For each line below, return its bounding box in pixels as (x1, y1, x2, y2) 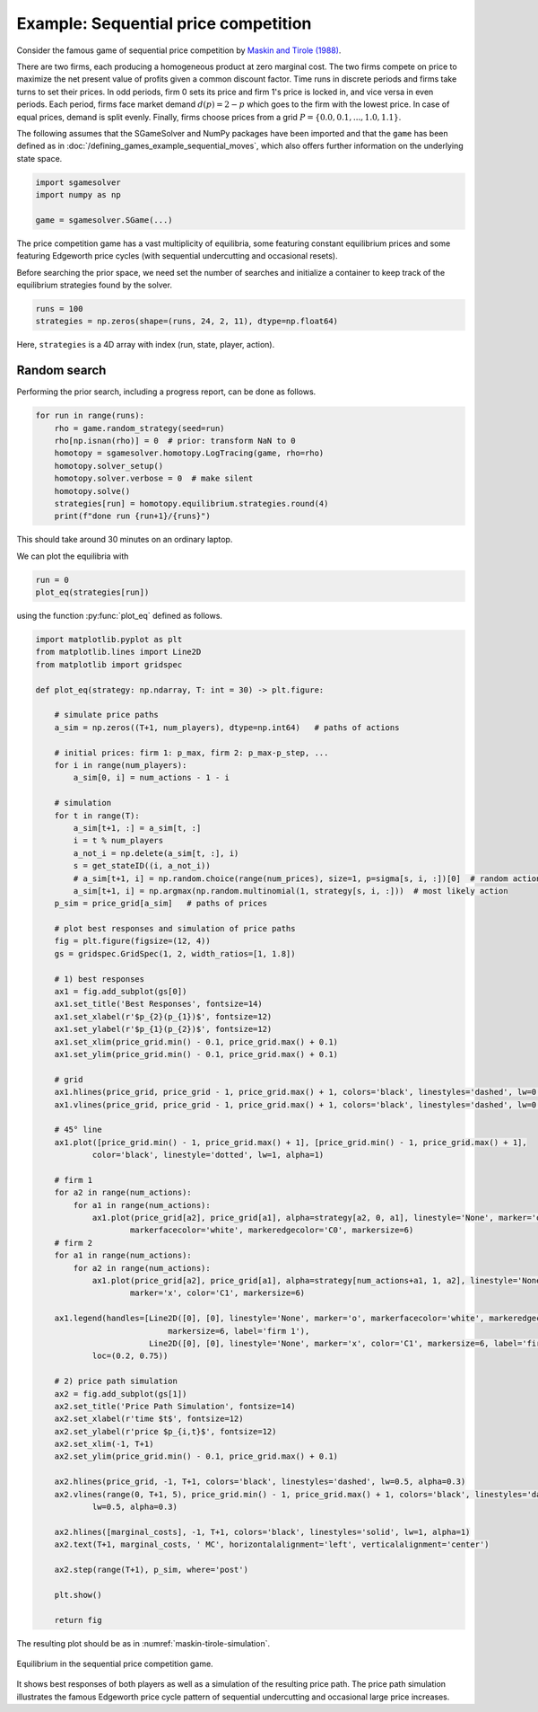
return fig (54, 1615, 102, 1625)
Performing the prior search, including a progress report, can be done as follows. (16, 386, 317, 397)
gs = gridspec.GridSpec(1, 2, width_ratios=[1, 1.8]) (54, 949, 296, 958)
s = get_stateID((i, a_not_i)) (73, 860, 211, 871)
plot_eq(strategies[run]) (35, 587, 150, 597)
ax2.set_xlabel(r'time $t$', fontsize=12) (54, 1414, 244, 1424)
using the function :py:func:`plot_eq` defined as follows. (16, 611, 223, 622)
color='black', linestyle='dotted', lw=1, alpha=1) (91, 1150, 325, 1160)
